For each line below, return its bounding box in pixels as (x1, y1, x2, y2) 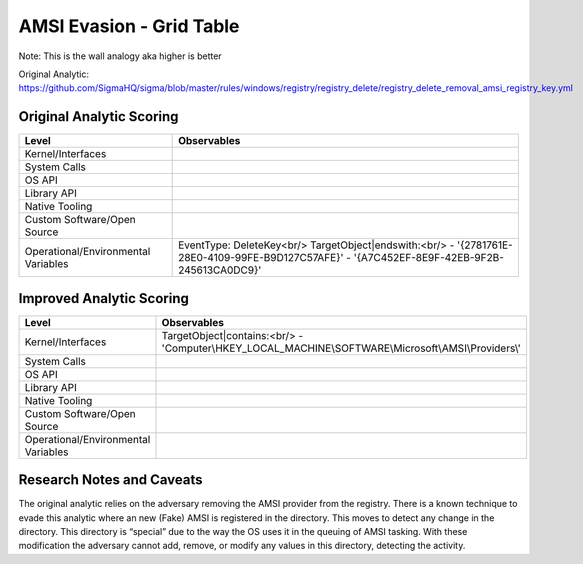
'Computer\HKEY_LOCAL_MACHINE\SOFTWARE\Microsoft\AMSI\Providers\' (161, 341, 521, 355)
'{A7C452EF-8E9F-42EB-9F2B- (353, 251, 505, 265)
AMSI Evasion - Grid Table (18, 15, 240, 37)
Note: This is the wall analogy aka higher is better (18, 50, 222, 62)
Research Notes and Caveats (18, 471, 204, 489)
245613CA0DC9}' (178, 263, 262, 277)
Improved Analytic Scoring (18, 290, 189, 307)
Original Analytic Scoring (18, 108, 179, 125)
